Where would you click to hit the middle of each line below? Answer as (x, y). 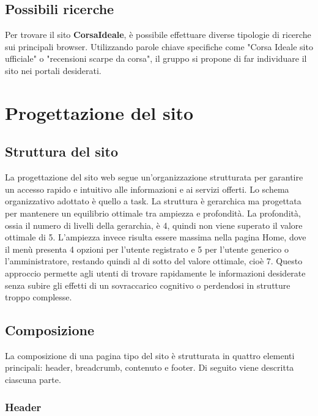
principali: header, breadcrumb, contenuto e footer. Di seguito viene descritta (150, 367)
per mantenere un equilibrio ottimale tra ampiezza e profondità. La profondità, (153, 213)
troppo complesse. (39, 297)
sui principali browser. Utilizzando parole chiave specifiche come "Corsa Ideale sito (159, 46)
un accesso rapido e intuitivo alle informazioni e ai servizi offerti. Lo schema (147, 189)
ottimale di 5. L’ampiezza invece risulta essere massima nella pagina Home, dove (156, 237)
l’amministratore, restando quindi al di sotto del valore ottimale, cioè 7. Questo (154, 261)
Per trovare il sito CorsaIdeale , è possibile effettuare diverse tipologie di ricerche (158, 35)
